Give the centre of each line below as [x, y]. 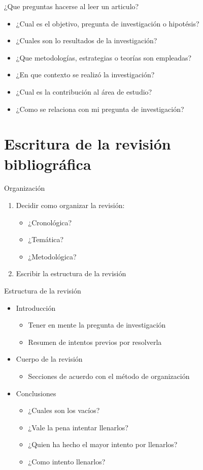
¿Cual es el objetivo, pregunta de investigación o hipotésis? [108, 23]
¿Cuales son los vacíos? [64, 410]
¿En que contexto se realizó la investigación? [85, 75]
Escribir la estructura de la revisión [71, 273]
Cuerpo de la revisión [49, 359]
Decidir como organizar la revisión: [70, 205]
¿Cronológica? [50, 222]
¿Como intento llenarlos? [67, 461]
